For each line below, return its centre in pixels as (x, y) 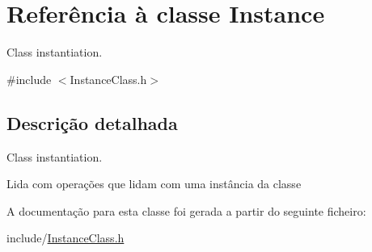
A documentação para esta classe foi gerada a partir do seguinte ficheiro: (186, 210)
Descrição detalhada (92, 122)
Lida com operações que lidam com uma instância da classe (154, 184)
